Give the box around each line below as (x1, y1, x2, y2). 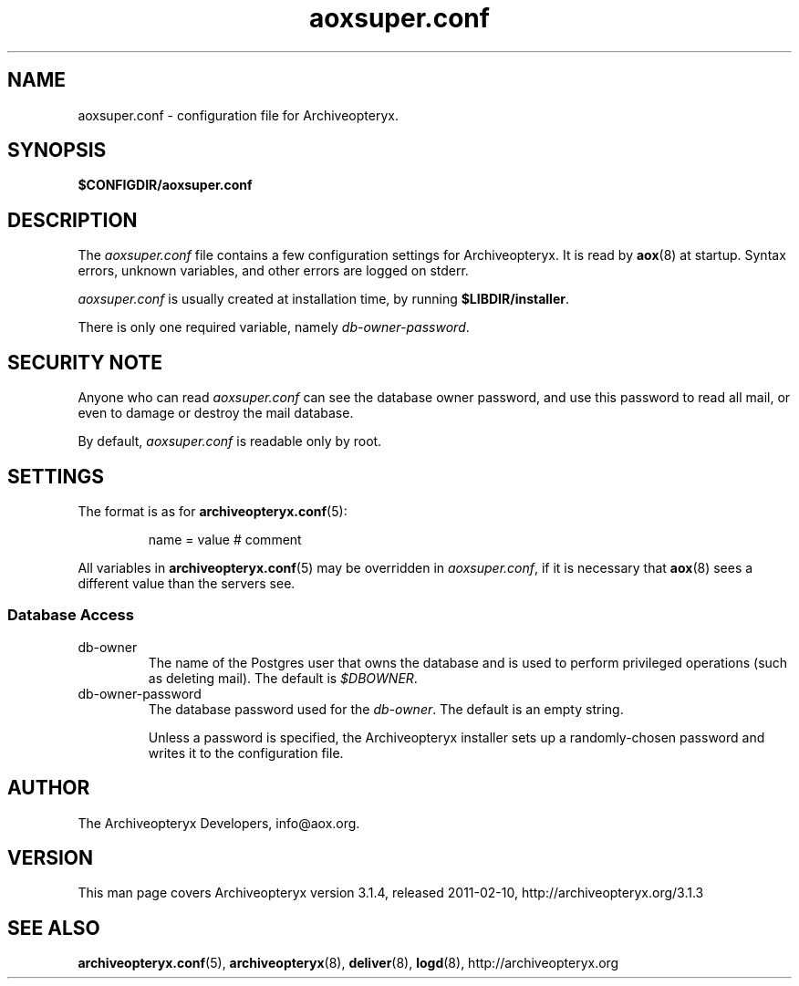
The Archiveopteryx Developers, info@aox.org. (78, 815, 360, 831)
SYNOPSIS (7, 139, 107, 162)
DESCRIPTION (7, 208, 138, 232)
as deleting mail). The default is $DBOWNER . (148, 669, 418, 686)
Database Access (7, 606, 134, 625)
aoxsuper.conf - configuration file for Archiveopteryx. (78, 107, 399, 123)
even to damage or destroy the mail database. (78, 405, 354, 421)
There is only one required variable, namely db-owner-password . (78, 319, 470, 336)
